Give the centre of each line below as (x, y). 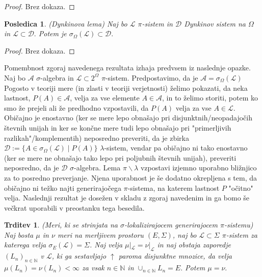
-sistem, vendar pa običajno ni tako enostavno (176, 148)
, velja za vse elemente (105, 98)
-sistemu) (239, 225)
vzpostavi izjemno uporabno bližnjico (199, 168)
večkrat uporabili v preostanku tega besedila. (74, 207)
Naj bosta (19, 234)
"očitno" (241, 187)
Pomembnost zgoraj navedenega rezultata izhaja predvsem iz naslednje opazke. (127, 68)
